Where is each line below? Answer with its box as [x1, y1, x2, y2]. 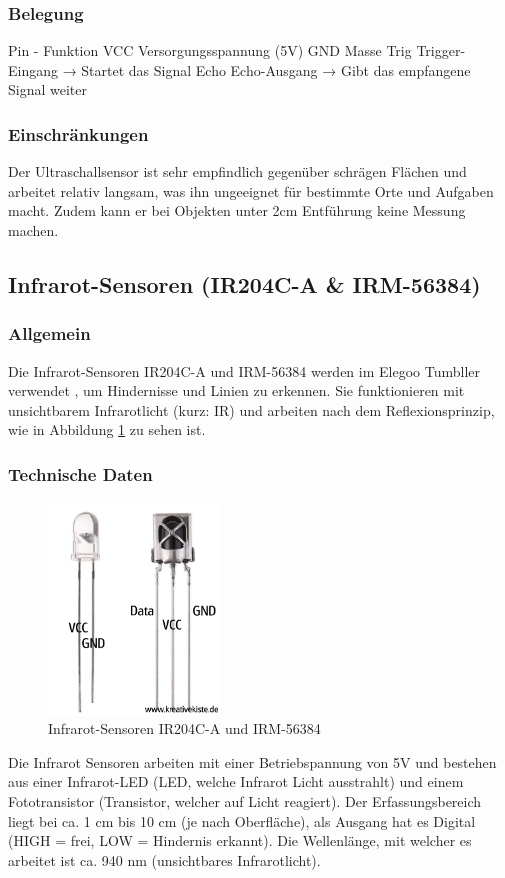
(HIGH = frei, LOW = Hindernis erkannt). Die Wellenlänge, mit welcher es [8, 830, 472, 851]
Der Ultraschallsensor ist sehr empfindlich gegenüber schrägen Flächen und [8, 161, 467, 182]
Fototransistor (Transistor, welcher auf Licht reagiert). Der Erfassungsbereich [8, 790, 482, 811]
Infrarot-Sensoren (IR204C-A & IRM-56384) [8, 268, 481, 299]
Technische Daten [8, 461, 153, 486]
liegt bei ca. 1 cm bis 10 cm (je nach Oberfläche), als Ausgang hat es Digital [8, 810, 476, 831]
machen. [8, 220, 59, 240]
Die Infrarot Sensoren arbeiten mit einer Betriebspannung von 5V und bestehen [8, 751, 497, 772]
